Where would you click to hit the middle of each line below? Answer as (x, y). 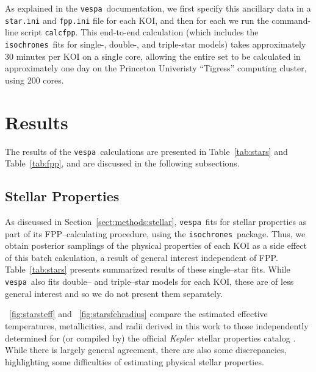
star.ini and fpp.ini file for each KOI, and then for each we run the (137, 20)
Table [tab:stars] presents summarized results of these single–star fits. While (148, 269)
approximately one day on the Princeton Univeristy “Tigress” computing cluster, (156, 68)
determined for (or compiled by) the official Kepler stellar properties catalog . (150, 338)
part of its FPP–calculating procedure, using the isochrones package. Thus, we (155, 233)
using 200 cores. (34, 80)
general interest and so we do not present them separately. (114, 293)
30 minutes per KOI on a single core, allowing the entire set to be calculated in (153, 56)
